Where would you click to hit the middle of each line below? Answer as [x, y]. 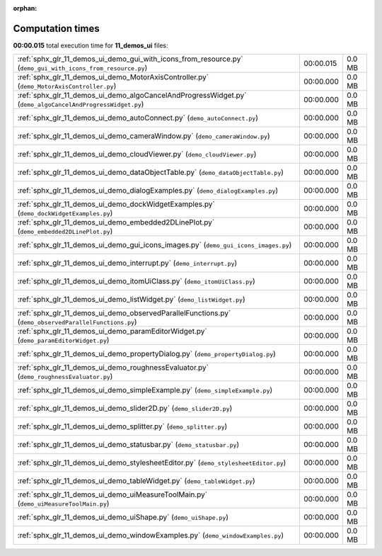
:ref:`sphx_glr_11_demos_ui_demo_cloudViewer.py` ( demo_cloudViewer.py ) [137, 154]
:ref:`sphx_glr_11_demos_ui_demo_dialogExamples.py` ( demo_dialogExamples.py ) [148, 191]
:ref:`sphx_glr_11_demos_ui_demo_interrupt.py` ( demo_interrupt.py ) [127, 263]
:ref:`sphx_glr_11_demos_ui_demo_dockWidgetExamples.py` [116, 204]
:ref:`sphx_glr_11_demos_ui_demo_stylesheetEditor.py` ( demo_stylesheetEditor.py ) [152, 463]
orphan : [25, 8]
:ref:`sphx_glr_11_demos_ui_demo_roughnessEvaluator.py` [113, 368]
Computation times [56, 28]
